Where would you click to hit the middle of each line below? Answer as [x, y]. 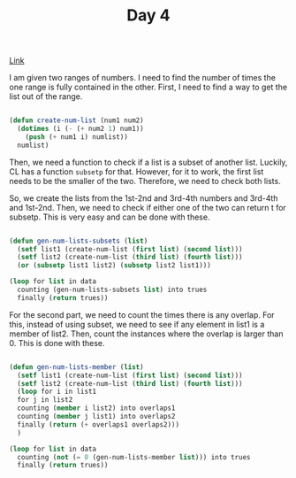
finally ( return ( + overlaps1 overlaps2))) [98, 424]
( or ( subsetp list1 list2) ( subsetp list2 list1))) [114, 266]
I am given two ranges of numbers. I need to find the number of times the [143, 78]
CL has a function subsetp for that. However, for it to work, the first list [137, 171]
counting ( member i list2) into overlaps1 [96, 408]
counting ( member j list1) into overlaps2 [96, 417]
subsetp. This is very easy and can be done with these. [110, 217]
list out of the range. [46, 96]
